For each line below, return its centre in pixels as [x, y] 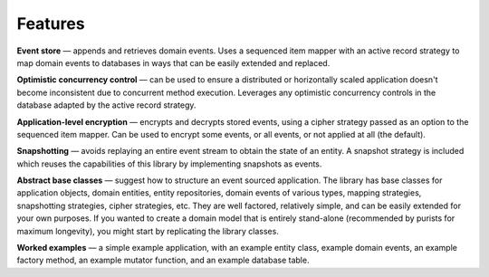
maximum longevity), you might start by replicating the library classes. [148, 231]
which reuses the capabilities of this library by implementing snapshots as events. [169, 164]
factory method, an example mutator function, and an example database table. [163, 260]
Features [51, 24]
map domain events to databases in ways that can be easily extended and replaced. [173, 62]
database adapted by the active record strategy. [106, 105]
